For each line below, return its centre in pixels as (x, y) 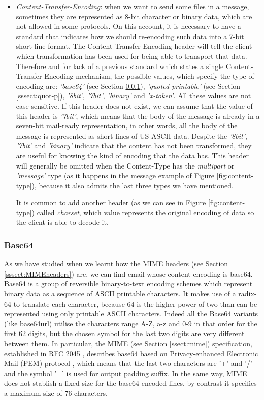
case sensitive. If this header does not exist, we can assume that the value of (134, 105)
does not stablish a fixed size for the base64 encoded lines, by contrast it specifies (130, 383)
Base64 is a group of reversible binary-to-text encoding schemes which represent (128, 284)
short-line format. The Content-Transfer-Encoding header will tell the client (134, 46)
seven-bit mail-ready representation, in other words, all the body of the (127, 126)
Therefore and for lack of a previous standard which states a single (120, 66)
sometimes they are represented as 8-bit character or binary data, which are (134, 16)
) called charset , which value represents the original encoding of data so (143, 212)
